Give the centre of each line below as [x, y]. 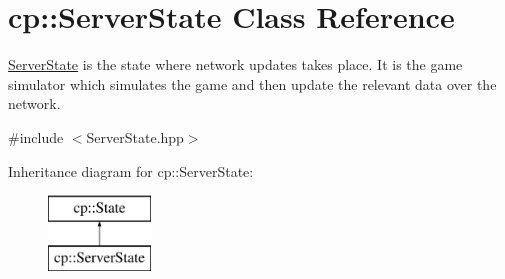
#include [36, 136]
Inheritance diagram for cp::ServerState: [131, 170]
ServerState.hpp [135, 136]
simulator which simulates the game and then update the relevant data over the [252, 83]
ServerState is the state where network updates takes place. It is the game [235, 64]
